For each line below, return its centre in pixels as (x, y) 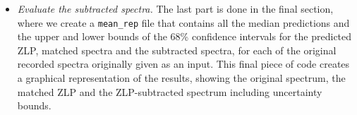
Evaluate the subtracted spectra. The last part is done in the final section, (175, 8)
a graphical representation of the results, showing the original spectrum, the (181, 78)
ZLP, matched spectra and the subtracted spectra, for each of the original (177, 50)
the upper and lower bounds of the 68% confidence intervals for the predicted (184, 36)
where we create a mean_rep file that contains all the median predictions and (183, 22)
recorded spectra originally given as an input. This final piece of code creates (183, 64)
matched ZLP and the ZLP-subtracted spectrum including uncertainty (170, 91)
